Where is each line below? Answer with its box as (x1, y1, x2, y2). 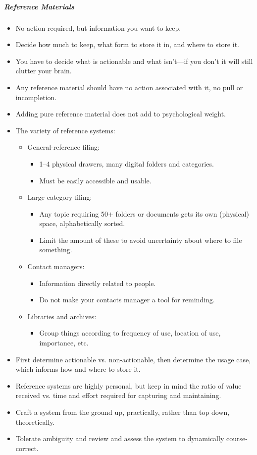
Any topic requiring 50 (39, 208, 108, 219)
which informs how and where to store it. (15, 364, 141, 374)
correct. (15, 443, 39, 453)
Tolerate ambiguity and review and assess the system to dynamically (15, 433, 224, 444)
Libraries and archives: (27, 311, 97, 321)
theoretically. (15, 416, 55, 427)
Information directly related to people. (39, 278, 156, 288)
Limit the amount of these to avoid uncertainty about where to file (39, 234, 242, 245)
